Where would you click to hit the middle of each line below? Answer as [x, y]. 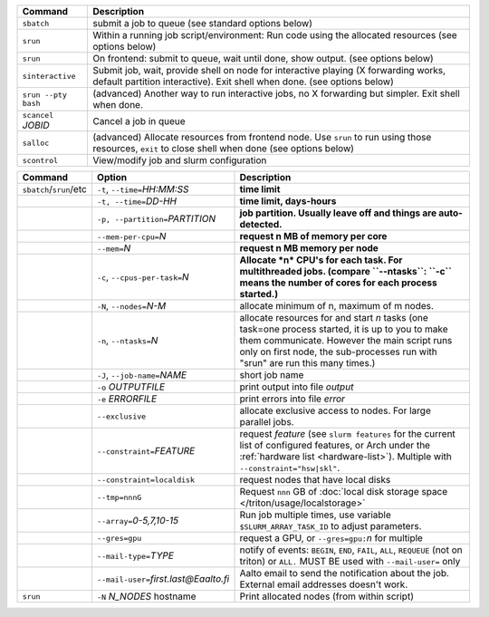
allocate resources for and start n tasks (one [334, 318]
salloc [36, 143]
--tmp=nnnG [119, 497]
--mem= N [114, 248]
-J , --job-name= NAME [142, 375]
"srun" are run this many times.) [307, 363]
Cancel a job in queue [139, 121]
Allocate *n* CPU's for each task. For [321, 260]
